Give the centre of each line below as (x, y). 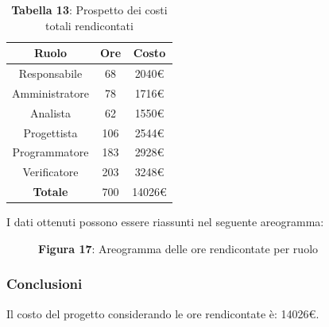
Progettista (50, 132)
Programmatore (50, 152)
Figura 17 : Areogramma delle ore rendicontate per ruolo (178, 248)
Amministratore (50, 92)
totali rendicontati (89, 25)
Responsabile (50, 73)
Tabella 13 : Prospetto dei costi (89, 10)
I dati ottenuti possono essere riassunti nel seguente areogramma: (165, 222)
